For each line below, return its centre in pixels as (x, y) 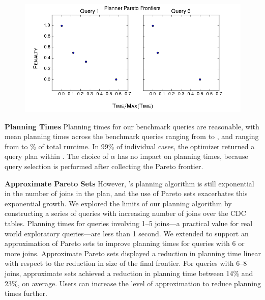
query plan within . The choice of (56, 156)
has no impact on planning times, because (183, 156)
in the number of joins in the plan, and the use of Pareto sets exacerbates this (126, 193)
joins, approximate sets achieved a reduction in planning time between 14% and (129, 273)
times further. (26, 293)
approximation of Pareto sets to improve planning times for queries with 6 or (125, 243)
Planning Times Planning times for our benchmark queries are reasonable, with (132, 126)
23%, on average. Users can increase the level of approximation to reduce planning (133, 283)
